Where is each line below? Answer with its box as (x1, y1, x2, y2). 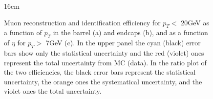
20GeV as (181, 17, 209, 27)
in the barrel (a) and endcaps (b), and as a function (53, 27, 208, 38)
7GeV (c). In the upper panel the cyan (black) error (45, 38, 201, 48)
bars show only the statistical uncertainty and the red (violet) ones (4, 47, 204, 58)
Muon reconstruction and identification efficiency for (4, 17, 161, 27)
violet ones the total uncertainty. (4, 86, 102, 96)
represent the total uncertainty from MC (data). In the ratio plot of (4, 57, 207, 67)
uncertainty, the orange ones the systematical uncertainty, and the (4, 76, 202, 86)
